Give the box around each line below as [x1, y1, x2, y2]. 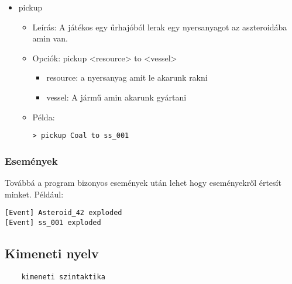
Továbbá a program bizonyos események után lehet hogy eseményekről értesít [5, 176, 281, 189]
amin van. [32, 32, 68, 44]
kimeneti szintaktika [21, 272, 105, 281]
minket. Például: [5, 188, 64, 200]
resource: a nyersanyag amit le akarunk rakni [46, 71, 208, 84]
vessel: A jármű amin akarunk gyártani [46, 91, 187, 103]
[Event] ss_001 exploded [5, 218, 101, 227]
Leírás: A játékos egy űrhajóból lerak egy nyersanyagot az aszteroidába [32, 20, 287, 33]
